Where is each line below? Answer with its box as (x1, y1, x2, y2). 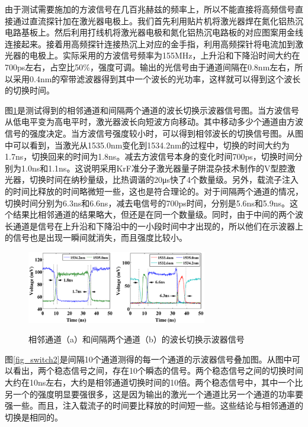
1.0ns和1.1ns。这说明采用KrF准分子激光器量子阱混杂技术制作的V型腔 (21, 161, 287, 174)
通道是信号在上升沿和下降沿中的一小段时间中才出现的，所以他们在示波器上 (12, 219, 303, 232)
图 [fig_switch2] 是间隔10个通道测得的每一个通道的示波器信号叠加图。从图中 (5, 352, 292, 365)
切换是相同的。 (5, 410, 63, 423)
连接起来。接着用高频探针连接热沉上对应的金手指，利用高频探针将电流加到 (5, 37, 295, 50)
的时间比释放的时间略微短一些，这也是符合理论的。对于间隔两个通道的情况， (5, 185, 303, 197)
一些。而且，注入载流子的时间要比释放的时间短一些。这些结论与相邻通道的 (12, 399, 303, 412)
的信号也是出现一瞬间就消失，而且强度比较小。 (5, 231, 187, 244)
